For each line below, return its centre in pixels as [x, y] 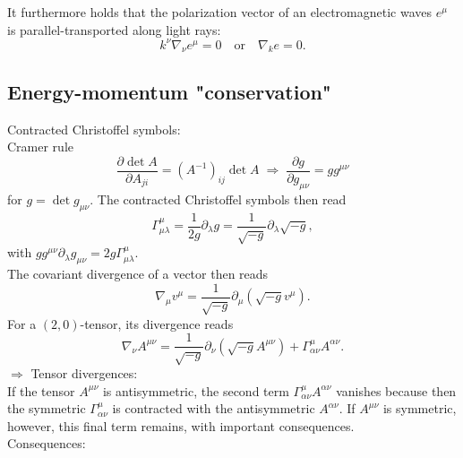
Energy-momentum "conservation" [169, 91]
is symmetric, [420, 408]
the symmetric [47, 408]
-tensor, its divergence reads [157, 323]
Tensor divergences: [84, 373]
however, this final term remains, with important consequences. [181, 425]
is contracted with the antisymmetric [214, 408]
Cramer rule [41, 147]
